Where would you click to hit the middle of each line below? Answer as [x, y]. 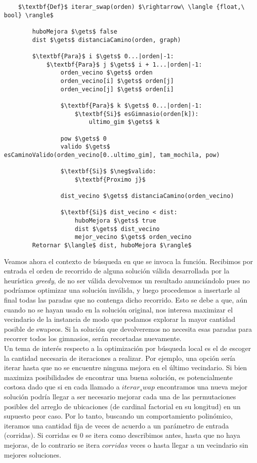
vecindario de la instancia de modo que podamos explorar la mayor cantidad [120, 319]
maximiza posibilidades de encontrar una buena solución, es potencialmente [118, 377]
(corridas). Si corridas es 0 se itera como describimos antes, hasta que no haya [122, 435]
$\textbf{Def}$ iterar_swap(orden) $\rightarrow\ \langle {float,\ [131, 7]
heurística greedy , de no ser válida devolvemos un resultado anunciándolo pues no [127, 280]
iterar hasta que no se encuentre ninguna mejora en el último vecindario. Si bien [126, 367]
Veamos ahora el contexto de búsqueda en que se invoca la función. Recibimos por [128, 261]
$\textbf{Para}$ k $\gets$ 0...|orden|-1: [131, 105]
